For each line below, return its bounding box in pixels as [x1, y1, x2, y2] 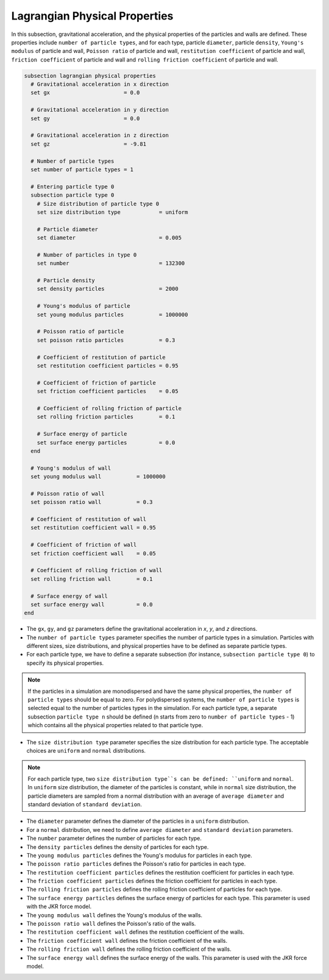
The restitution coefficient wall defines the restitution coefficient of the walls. [26, 928, 245, 936]
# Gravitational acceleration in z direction [30, 132, 169, 139]
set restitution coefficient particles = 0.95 [37, 362, 179, 369]
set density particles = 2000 [37, 285, 179, 293]
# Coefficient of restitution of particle [37, 353, 166, 361]
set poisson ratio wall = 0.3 [30, 499, 153, 506]
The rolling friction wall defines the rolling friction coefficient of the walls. [26, 945, 232, 953]
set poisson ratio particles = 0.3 [37, 336, 175, 344]
